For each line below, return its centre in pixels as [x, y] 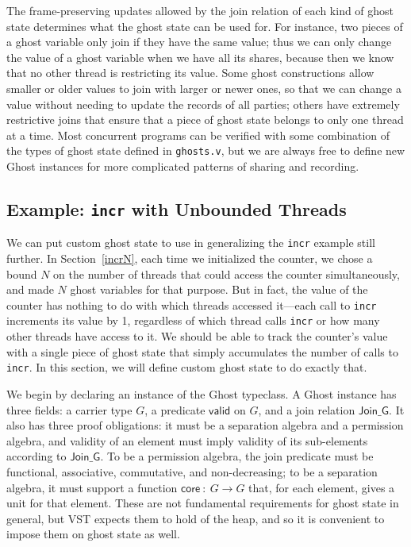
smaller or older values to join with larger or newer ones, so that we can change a [204, 88]
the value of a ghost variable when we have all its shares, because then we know [200, 57]
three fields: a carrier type [69, 409]
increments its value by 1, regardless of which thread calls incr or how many [193, 320]
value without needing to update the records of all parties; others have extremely [203, 104]
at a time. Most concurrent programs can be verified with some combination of [198, 135]
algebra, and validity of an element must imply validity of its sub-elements [187, 440]
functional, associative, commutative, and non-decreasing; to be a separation [192, 471]
